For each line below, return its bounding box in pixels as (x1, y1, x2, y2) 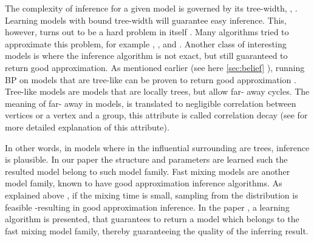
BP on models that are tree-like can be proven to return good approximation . (5, 73, 296, 86)
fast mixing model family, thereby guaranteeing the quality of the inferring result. (5, 224, 309, 237)
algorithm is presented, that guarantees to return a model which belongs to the (5, 212, 299, 225)
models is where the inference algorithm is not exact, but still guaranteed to (5, 49, 288, 62)
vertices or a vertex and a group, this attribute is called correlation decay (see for (5, 109, 308, 121)
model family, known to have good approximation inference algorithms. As (5, 177, 282, 189)
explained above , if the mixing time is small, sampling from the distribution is (5, 188, 298, 201)
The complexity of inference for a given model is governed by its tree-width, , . (5, 2, 298, 14)
